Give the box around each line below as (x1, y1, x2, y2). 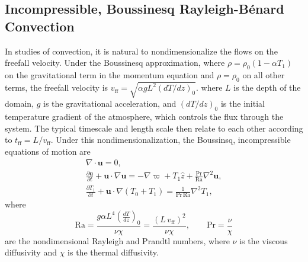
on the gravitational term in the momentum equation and (5, 68, 214, 81)
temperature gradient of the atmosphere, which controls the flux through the (5, 110, 284, 123)
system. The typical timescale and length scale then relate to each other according (5, 122, 303, 134)
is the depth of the (233, 81, 301, 94)
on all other (242, 68, 285, 81)
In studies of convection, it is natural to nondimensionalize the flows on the (5, 44, 278, 57)
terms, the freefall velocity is (5, 81, 108, 94)
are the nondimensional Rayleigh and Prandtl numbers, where (5, 234, 230, 247)
